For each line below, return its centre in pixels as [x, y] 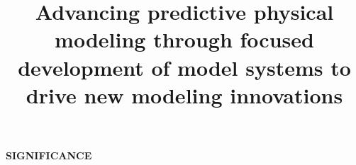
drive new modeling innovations [184, 95]
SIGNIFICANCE [49, 155]
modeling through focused [184, 39]
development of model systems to [184, 67]
